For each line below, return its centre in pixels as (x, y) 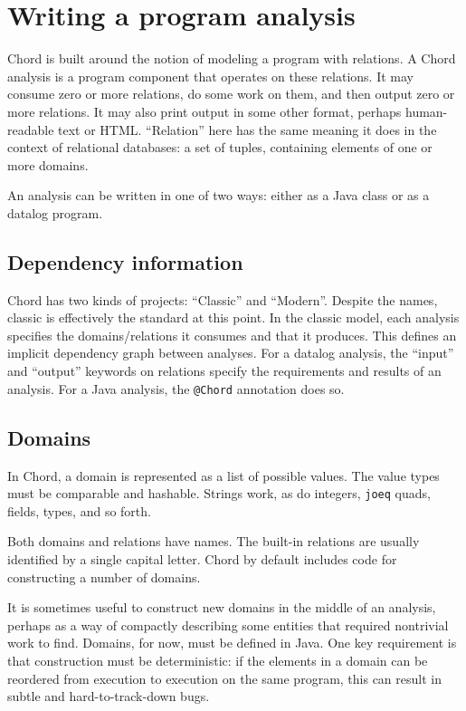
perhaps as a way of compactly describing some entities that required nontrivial (228, 625)
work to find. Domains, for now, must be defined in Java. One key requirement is (232, 643)
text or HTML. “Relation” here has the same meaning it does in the (247, 129)
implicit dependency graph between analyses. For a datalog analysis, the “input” (231, 353)
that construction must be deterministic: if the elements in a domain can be (218, 660)
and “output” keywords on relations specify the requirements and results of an (224, 371)
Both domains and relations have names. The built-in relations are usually (214, 541)
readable (31, 129)
